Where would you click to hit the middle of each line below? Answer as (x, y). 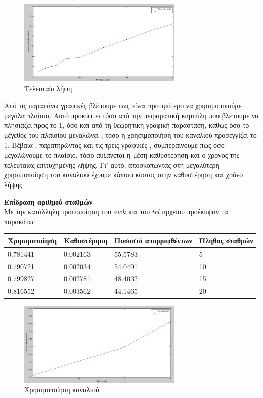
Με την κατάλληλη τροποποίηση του (58, 211)
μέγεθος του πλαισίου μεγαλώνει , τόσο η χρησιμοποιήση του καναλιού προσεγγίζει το (130, 135)
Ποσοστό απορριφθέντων (153, 240)
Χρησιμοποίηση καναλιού (62, 390)
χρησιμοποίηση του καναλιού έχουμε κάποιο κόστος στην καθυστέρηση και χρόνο (124, 175)
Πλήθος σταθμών (226, 240)
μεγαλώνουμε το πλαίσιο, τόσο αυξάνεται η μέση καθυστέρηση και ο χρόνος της (122, 155)
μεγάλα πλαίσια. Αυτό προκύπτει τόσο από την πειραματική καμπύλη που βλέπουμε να (131, 115)
